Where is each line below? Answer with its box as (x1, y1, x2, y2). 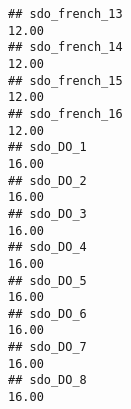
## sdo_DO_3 (8, 206, 87, 221)
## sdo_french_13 (8, 7, 123, 21)
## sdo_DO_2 (8, 173, 87, 188)
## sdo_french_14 (8, 40, 123, 55)
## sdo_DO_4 (8, 240, 87, 255)
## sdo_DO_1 (8, 140, 87, 155)
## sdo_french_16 (8, 106, 123, 121)
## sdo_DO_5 (8, 273, 87, 288)
